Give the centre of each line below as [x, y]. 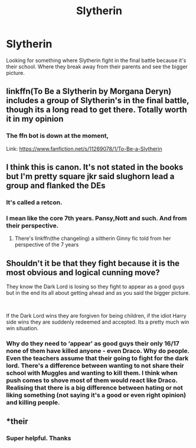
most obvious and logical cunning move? [83, 272]
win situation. [22, 328]
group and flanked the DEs [56, 186]
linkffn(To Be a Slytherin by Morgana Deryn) [89, 92]
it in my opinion [35, 119]
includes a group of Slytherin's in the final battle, [98, 101]
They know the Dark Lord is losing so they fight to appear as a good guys [95, 286]
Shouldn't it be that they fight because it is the [93, 263]
